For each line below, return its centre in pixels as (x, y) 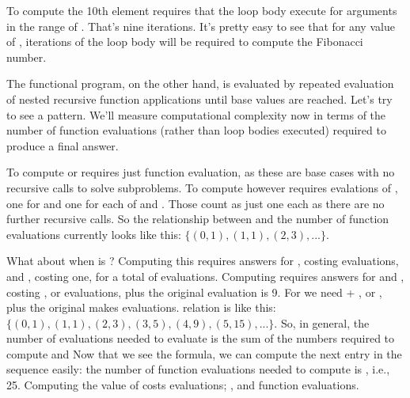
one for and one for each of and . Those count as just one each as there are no (196, 203)
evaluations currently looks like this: (94, 234)
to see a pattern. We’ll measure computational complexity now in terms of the (196, 114)
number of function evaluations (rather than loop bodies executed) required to (196, 130)
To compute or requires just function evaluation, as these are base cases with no (201, 172)
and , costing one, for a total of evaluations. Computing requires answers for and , (205, 276)
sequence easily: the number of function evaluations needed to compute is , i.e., (198, 369)
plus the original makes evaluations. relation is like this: (141, 307)
